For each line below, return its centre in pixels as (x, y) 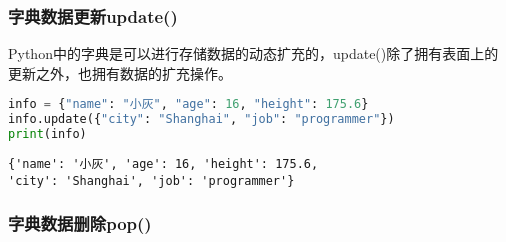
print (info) (47, 134)
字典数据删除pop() (80, 223)
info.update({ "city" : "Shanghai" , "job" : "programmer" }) (201, 119)
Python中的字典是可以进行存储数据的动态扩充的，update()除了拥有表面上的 (253, 53)
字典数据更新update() (93, 15)
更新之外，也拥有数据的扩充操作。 (120, 72)
